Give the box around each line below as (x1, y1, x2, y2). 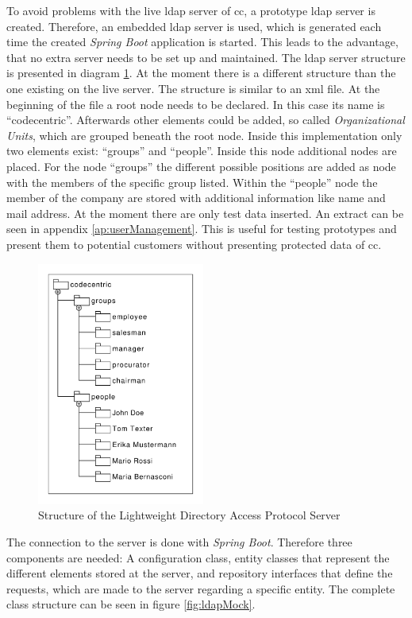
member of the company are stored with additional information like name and (6, 189, 386, 206)
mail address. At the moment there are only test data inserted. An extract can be (6, 204, 404, 221)
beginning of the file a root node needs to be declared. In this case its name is (6, 95, 385, 112)
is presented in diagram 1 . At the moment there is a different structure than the (6, 64, 396, 81)
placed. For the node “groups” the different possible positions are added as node (6, 157, 396, 174)
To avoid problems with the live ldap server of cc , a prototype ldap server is (6, 2, 375, 18)
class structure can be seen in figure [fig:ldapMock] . (6, 596, 256, 612)
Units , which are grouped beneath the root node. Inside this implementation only (6, 126, 402, 143)
